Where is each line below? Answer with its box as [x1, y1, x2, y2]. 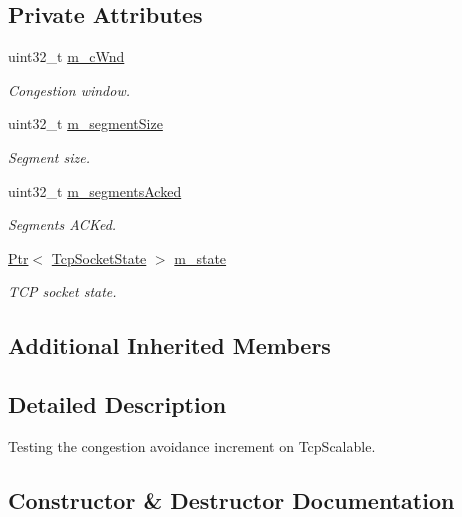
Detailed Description [8, 389, 227, 420]
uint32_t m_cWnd [8, 46, 125, 67]
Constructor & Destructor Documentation [8, 484, 455, 515]
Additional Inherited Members [8, 330, 331, 361]
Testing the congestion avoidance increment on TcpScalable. [8, 435, 376, 456]
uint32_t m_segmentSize [8, 113, 163, 134]
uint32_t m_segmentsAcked [8, 180, 182, 201]
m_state [174, 247, 227, 268]
